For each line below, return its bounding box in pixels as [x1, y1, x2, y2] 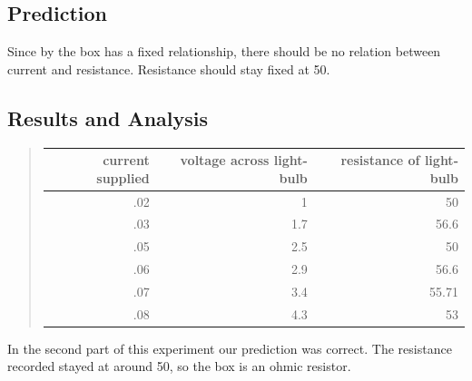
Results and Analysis [7, 103, 209, 132]
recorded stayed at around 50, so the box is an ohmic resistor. [7, 357, 351, 376]
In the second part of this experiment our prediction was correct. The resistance [7, 338, 452, 357]
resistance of [340, 151, 420, 170]
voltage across [180, 151, 270, 170]
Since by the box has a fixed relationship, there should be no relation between [7, 42, 441, 61]
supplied [96, 168, 150, 187]
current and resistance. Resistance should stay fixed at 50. [7, 59, 330, 78]
